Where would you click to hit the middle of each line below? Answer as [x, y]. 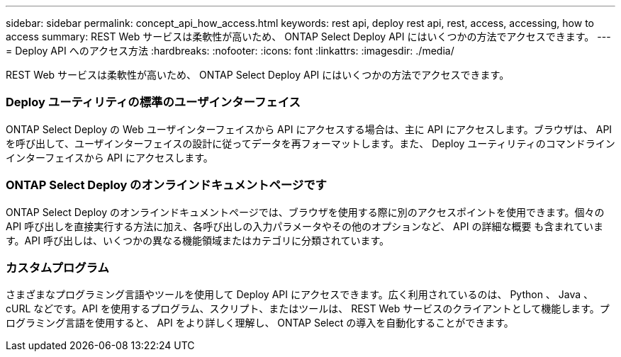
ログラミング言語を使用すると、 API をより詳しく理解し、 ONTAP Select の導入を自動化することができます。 [260, 323]
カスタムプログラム [57, 267]
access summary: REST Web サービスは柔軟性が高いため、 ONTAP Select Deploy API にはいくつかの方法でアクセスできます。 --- [308, 36]
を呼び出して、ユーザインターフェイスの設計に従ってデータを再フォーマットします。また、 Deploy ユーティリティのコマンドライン [310, 143]
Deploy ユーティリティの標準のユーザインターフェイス [153, 102]
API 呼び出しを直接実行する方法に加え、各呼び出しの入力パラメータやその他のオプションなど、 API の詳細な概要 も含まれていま [304, 226]
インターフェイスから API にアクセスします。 [110, 157]
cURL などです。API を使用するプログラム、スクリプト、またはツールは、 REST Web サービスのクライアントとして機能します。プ [308, 309]
